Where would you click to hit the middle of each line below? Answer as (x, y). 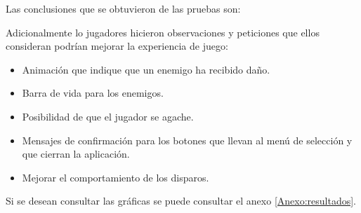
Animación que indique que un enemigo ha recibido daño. (146, 69)
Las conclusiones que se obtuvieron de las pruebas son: (123, 8)
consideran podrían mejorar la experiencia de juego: (117, 46)
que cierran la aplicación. (76, 154)
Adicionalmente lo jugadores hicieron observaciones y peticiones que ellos (163, 32)
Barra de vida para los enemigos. (93, 93)
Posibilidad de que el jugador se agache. (108, 116)
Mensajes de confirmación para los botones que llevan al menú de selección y (187, 140)
